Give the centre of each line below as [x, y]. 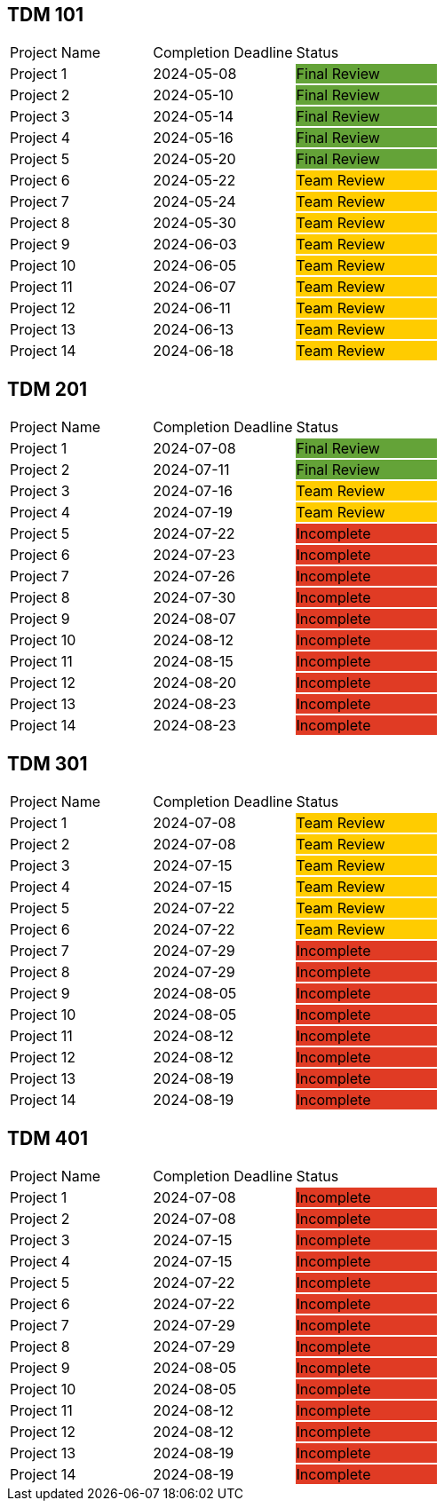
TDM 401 [48, 1138]
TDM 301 [48, 763]
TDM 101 [45, 15]
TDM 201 [48, 389]
